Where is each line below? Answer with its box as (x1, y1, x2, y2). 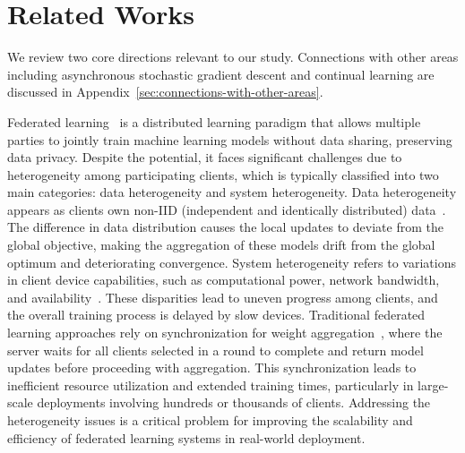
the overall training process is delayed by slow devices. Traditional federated (7, 305, 426, 324)
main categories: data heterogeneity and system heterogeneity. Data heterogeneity (7, 183, 457, 201)
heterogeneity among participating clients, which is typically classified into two (7, 165, 439, 184)
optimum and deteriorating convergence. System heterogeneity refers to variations (7, 252, 456, 271)
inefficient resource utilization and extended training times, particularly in (7, 375, 414, 394)
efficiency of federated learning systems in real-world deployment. (7, 428, 366, 447)
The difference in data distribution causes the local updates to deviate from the (7, 218, 443, 236)
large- (418, 375, 449, 394)
